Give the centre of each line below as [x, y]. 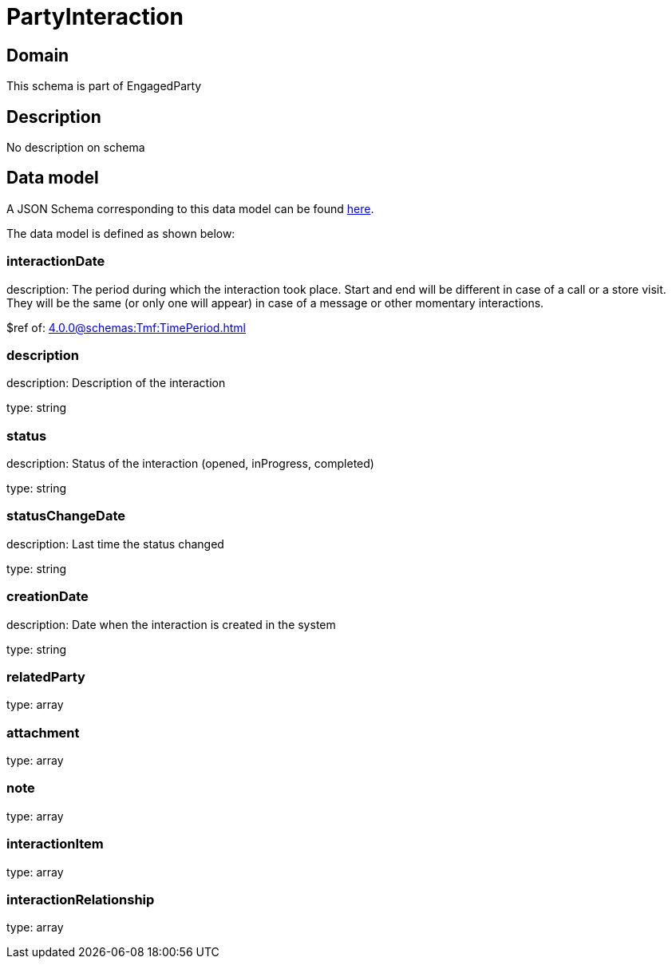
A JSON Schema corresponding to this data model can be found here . [190, 208]
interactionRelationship [81, 899]
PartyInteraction [95, 17]
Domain [38, 55]
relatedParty [46, 676]
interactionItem [55, 844]
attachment [43, 732]
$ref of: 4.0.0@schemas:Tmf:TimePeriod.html [126, 327]
